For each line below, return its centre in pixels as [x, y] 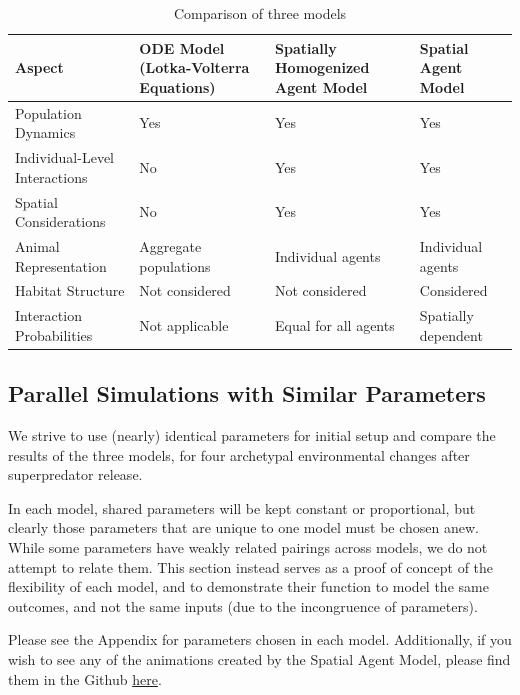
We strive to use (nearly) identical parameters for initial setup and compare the [252, 435]
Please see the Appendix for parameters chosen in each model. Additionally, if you [260, 639]
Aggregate [170, 245]
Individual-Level [64, 157]
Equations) [177, 86]
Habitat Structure [70, 290]
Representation [61, 265]
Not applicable [184, 325]
